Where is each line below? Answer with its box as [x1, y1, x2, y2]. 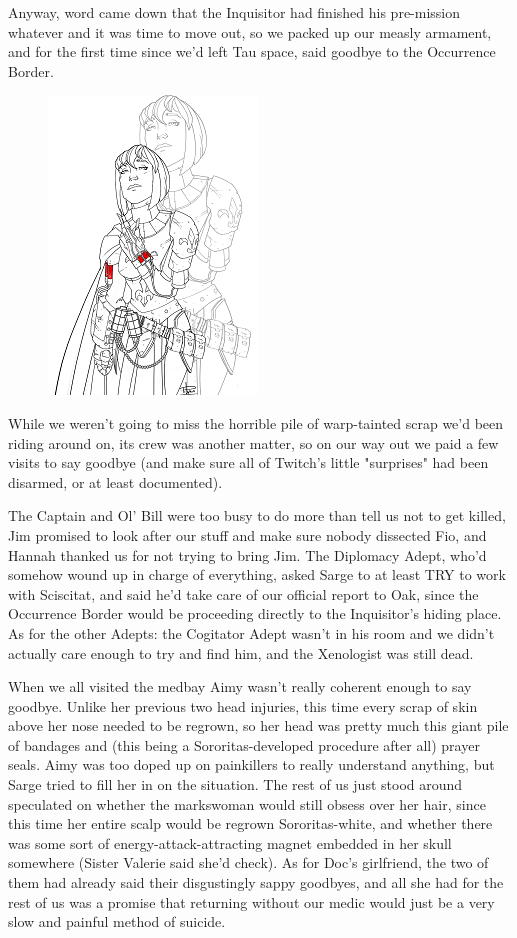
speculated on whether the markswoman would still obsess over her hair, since [8, 793, 486, 814]
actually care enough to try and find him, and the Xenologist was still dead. [8, 642, 474, 663]
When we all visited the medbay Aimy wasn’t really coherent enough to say [8, 676, 472, 697]
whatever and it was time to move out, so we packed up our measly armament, [8, 21, 492, 42]
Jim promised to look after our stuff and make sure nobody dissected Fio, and [8, 524, 487, 545]
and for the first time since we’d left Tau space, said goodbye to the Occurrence [8, 41, 496, 62]
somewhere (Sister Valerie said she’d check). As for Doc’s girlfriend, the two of [8, 852, 489, 873]
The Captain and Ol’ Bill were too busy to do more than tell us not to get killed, [8, 505, 506, 526]
